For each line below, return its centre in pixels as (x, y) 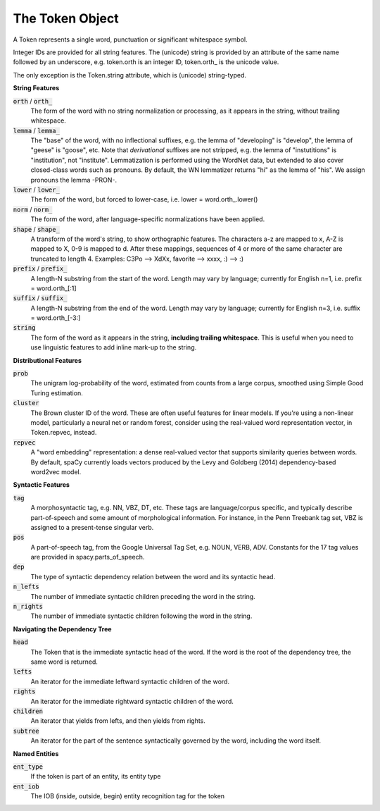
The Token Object (66, 18)
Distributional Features (47, 360)
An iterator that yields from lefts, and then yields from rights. (118, 721)
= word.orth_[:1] (53, 288)
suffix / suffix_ (40, 298)
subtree (26, 731)
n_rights (28, 607)
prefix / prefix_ (40, 268)
